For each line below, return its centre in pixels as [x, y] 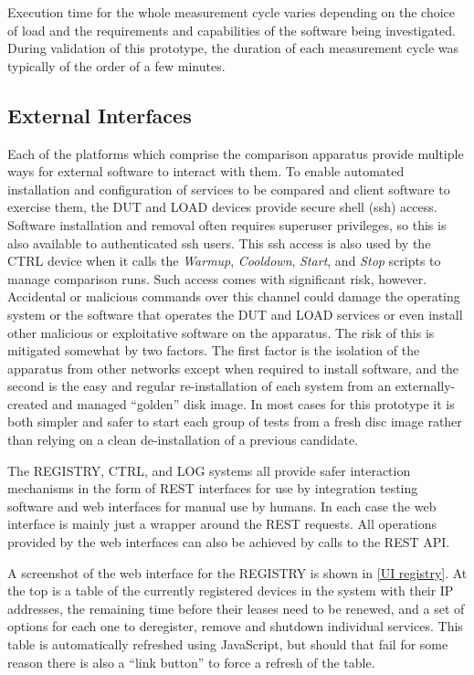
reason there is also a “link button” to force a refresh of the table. [191, 662]
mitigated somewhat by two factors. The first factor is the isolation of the [214, 350]
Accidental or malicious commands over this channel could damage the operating [234, 296]
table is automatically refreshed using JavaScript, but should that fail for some [228, 644]
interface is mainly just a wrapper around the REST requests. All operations [222, 524]
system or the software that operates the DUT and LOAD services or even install [235, 314]
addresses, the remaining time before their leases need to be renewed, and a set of [236, 608]
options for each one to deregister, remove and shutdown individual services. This [235, 626]
